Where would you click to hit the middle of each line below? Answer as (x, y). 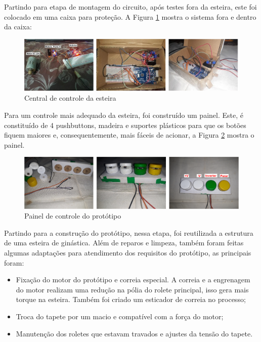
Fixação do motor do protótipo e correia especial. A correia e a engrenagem (133, 280)
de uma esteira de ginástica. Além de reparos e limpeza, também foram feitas (124, 243)
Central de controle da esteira (70, 98)
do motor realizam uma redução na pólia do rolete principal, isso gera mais (132, 289)
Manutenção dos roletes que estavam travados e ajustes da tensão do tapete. (134, 333)
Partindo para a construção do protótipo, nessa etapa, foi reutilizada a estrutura (129, 232)
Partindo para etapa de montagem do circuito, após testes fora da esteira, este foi (130, 7)
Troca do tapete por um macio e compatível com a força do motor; (120, 316)
